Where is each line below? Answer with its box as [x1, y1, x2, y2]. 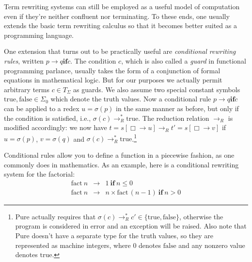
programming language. [4, 30, 74, 40]
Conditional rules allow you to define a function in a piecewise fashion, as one [4, 149, 235, 160]
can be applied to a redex [4, 103, 79, 113]
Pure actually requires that [15, 211, 96, 221]
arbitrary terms [4, 84, 49, 94]
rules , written [4, 55, 44, 65]
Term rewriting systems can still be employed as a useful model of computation [4, 1, 240, 11]
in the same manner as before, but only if [116, 103, 239, 113]
